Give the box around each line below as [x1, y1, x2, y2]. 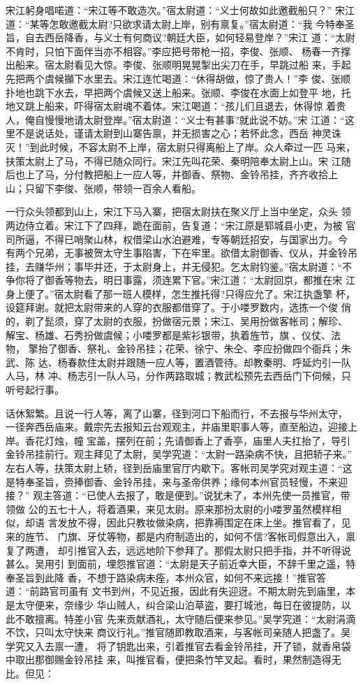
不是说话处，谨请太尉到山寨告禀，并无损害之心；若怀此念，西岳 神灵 [15, 126, 332, 140]
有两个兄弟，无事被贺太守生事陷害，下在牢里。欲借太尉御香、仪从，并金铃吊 [6, 245, 357, 260]
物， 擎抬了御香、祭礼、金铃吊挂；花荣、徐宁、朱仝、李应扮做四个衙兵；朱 [6, 341, 351, 356]
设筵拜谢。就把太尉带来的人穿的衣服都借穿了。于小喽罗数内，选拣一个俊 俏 [6, 300, 351, 315]
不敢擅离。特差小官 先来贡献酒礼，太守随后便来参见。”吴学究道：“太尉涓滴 [15, 611, 355, 626]
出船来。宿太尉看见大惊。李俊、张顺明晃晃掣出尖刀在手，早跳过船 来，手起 [6, 57, 351, 72]
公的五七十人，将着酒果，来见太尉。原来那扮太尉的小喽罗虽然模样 [28, 501, 332, 516]
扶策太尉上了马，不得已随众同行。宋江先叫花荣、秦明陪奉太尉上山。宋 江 [6, 153, 341, 168]
